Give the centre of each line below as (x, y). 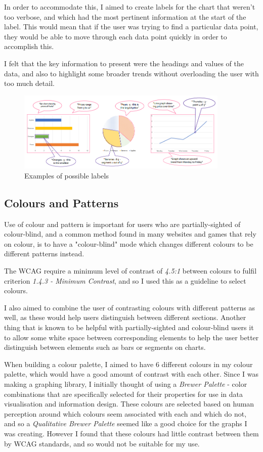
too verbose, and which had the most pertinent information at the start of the (125, 16)
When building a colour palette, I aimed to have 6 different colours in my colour (128, 364)
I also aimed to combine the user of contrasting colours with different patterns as (130, 307)
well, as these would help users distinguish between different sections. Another (125, 317)
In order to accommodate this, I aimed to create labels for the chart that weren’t (130, 7)
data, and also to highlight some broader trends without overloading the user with (131, 73)
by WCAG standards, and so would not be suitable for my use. (102, 443)
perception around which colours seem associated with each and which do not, (125, 413)
